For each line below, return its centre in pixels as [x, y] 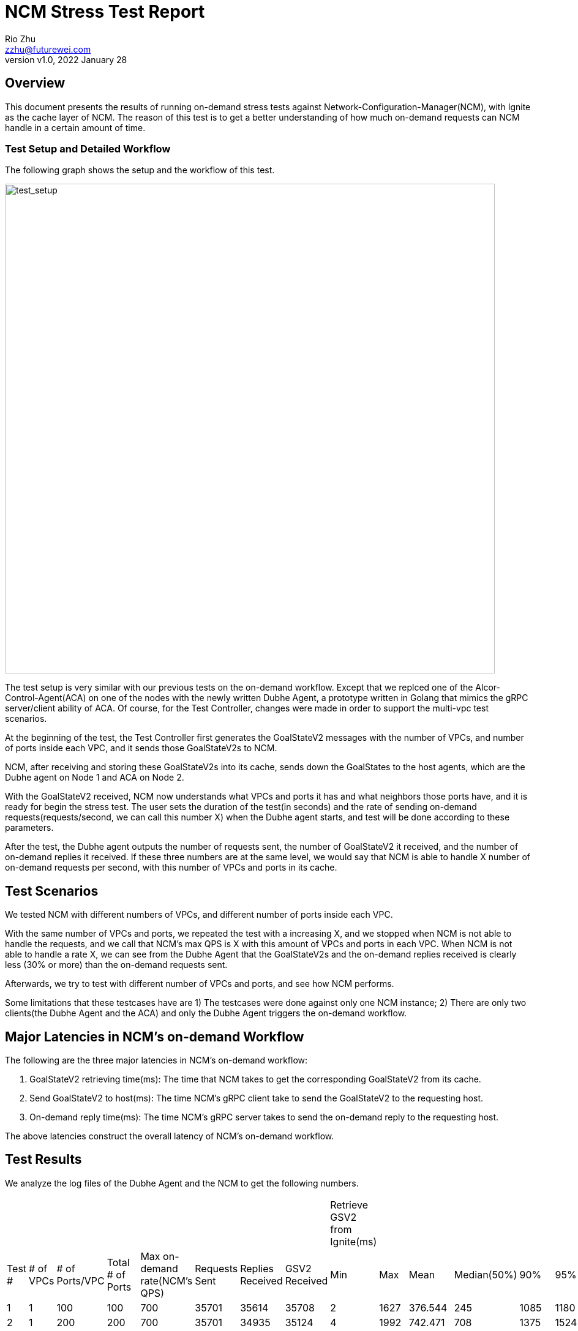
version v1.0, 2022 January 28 [66, 59]
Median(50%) [486, 1274]
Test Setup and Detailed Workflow [88, 148]
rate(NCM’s [167, 1280]
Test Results [43, 1160]
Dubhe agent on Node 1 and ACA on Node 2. [95, 778]
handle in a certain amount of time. [75, 127]
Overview [35, 83]
